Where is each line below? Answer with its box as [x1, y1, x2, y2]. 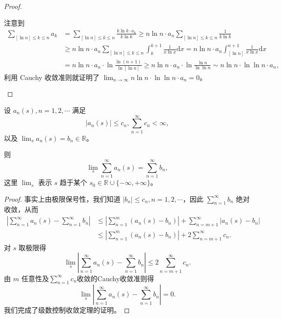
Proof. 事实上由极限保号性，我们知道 [4, 193, 121, 204]
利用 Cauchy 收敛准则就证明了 [4, 72, 100, 82]
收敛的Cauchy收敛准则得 [77, 273, 154, 283]
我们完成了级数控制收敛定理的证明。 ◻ [4, 305, 130, 315]
